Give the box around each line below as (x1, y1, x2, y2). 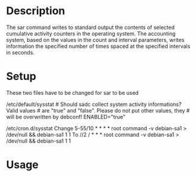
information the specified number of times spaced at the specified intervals (6, 43, 191, 50)
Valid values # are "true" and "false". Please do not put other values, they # (6, 107, 190, 114)
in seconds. (6, 49, 34, 56)
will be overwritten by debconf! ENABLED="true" (6, 113, 126, 120)
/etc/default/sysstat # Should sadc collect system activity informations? (6, 101, 182, 108)
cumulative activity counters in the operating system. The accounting (6, 30, 176, 37)
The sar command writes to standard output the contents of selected (6, 24, 175, 31)
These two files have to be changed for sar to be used (6, 89, 139, 96)
